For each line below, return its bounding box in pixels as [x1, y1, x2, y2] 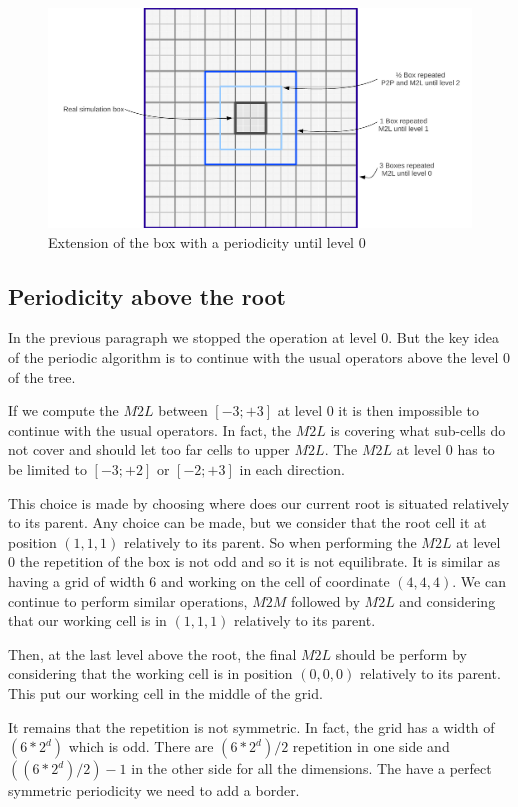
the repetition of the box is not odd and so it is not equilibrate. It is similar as [19, 551, 501, 572]
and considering [399, 590, 496, 611]
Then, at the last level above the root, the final [8, 643, 297, 664]
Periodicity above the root [8, 280, 286, 311]
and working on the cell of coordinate [160, 571, 390, 591]
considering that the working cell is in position [8, 663, 293, 684]
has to [457, 439, 495, 460]
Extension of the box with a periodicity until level [48, 231, 355, 252]
